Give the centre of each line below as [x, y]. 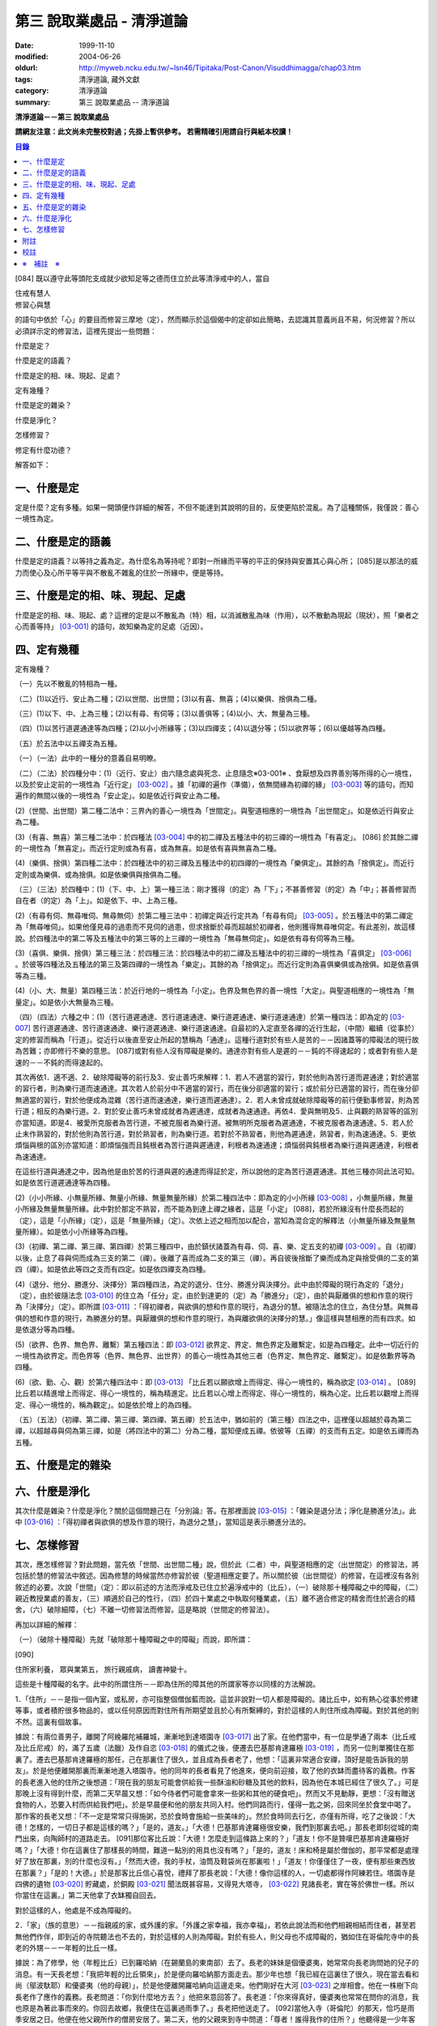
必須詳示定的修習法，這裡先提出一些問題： [86, 331]
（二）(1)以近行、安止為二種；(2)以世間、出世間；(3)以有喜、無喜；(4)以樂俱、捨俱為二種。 [168, 699]
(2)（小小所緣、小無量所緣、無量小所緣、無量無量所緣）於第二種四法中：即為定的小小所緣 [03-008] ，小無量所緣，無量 [214, 1197]
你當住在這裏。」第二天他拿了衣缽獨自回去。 [88, 1896]
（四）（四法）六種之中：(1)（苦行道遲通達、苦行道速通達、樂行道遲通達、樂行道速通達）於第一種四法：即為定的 [202, 1017]
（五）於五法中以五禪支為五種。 [68, 743]
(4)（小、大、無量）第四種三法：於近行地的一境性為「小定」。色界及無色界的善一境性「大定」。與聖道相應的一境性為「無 [215, 991]
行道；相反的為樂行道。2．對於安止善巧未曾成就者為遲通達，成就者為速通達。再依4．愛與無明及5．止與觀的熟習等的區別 [216, 1111]
